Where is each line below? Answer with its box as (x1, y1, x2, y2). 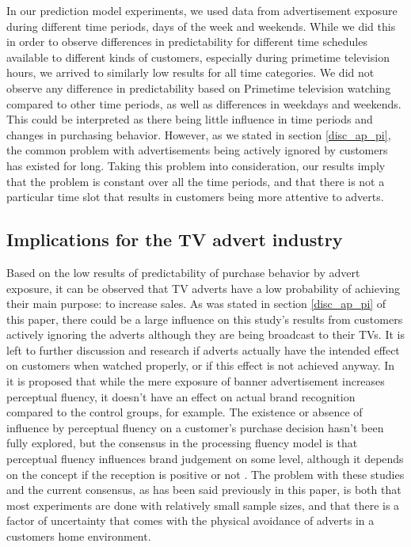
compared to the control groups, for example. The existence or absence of (6, 404, 363, 420)
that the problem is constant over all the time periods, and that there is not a (6, 173, 385, 189)
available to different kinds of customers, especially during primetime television (6, 48, 390, 65)
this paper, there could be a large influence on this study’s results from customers (6, 310, 403, 327)
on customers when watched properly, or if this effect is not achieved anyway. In (6, 357, 395, 374)
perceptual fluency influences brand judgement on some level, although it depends (6, 450, 404, 467)
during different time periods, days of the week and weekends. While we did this (6, 17, 396, 34)
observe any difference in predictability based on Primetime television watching (6, 79, 391, 96)
